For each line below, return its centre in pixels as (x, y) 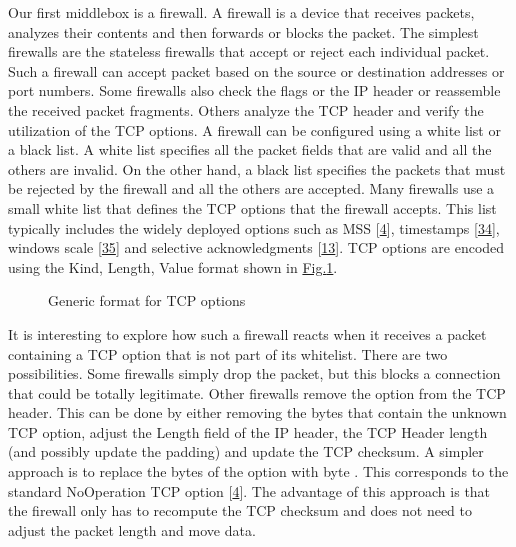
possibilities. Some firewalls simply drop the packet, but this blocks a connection (254, 373)
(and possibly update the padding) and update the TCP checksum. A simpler (246, 451)
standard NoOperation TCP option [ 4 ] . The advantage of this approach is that (249, 490)
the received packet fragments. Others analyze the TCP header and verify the (246, 109)
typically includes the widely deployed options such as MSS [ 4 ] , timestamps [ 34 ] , (254, 227)
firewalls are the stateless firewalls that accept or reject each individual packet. (249, 51)
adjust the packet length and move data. (132, 529)
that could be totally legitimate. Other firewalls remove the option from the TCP (257, 392)
